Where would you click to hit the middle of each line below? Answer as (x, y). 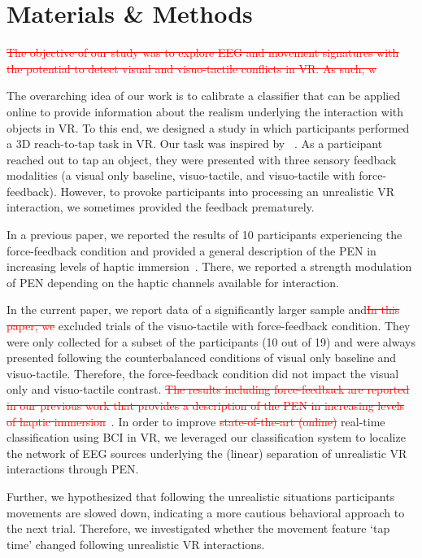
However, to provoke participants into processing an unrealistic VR (228, 191)
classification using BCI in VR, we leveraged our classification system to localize (206, 437)
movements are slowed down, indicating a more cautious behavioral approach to (206, 512)
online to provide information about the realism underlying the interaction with (205, 111)
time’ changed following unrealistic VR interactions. (136, 544)
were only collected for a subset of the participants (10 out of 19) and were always (211, 341)
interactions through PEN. (73, 469)
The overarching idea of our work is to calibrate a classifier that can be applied (204, 96)
